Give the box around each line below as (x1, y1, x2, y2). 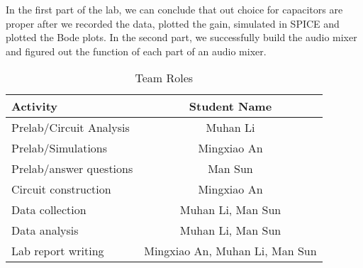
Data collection (11, 201, 86, 218)
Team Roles (135, 69, 194, 86)
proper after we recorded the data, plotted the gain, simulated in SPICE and (6, 16, 340, 30)
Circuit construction (11, 181, 111, 198)
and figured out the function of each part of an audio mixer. (6, 43, 267, 58)
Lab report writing (11, 242, 104, 259)
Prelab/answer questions (11, 160, 133, 177)
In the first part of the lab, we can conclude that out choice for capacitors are (6, 2, 343, 16)
